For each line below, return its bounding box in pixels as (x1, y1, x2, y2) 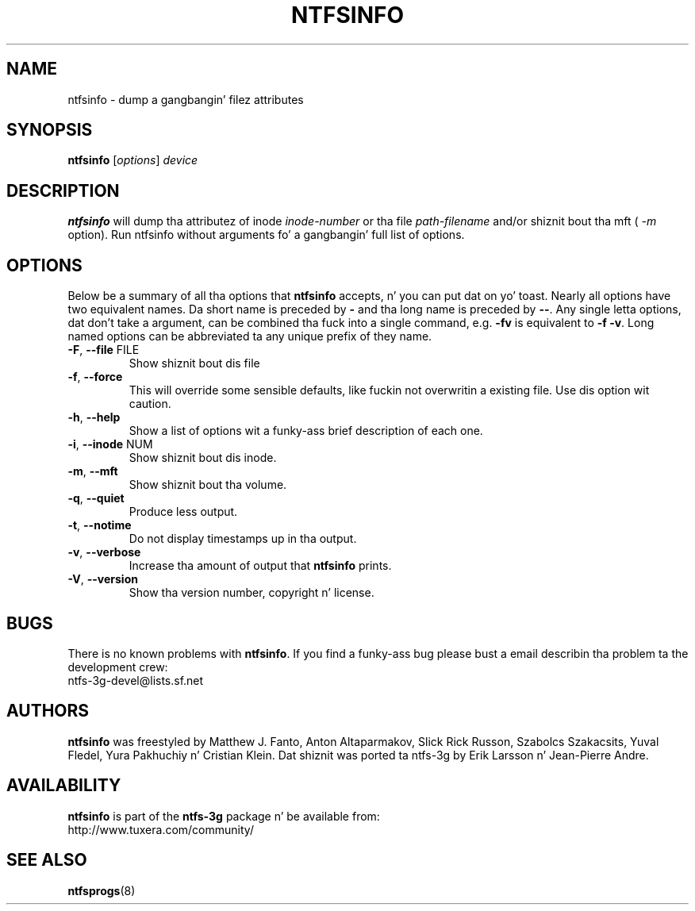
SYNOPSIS (6, 120, 93, 140)
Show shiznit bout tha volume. (129, 478, 287, 492)
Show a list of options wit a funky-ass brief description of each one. (129, 424, 483, 438)
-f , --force (67, 370, 123, 384)
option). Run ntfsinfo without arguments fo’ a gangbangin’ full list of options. (67, 228, 465, 242)
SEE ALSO (6, 850, 87, 871)
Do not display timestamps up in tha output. (129, 532, 357, 546)
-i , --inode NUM (67, 437, 153, 452)
